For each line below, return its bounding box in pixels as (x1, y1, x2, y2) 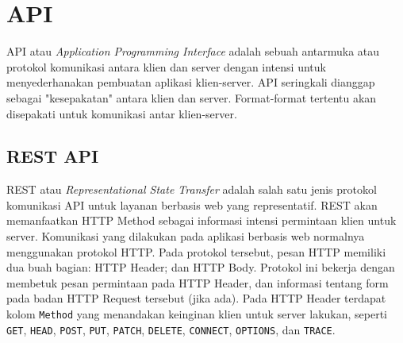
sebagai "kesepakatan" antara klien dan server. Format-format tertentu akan (6, 89, 377, 106)
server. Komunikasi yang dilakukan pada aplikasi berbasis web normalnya (6, 228, 365, 245)
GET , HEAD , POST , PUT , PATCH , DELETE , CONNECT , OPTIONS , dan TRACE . (6, 321, 336, 337)
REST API (6, 144, 99, 168)
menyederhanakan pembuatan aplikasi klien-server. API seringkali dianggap (6, 74, 375, 91)
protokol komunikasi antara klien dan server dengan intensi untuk (6, 58, 326, 75)
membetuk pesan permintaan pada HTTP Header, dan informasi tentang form (6, 274, 389, 291)
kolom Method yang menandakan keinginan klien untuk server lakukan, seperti (6, 306, 387, 322)
